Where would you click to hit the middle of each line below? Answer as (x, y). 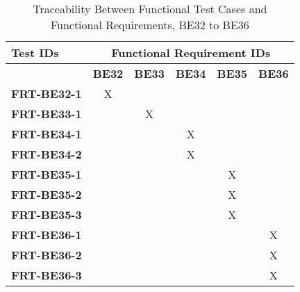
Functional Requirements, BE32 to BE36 (150, 25)
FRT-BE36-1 (47, 235)
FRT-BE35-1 (47, 174)
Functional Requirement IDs (191, 52)
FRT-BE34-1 (47, 134)
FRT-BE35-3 (47, 214)
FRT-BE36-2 (47, 255)
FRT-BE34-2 (47, 154)
